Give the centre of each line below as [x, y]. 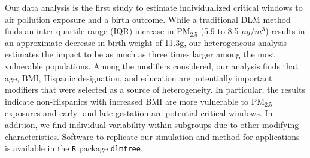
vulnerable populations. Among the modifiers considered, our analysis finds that [152, 66]
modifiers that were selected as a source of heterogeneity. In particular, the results [155, 89]
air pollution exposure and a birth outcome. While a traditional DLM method [148, 19]
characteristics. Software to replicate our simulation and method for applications [152, 136]
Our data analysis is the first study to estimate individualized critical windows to [154, 7]
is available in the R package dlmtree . [74, 148]
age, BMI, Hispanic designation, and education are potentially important [139, 78]
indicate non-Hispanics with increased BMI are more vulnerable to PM [135, 101]
